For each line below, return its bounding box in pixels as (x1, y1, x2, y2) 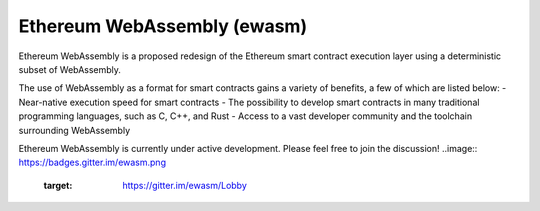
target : (43, 179, 73, 191)
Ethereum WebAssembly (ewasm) (18, 15, 308, 37)
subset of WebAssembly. (18, 63, 122, 75)
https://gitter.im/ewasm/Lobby (122, 179, 247, 191)
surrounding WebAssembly (18, 124, 131, 136)
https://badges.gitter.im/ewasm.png (18, 156, 167, 169)
